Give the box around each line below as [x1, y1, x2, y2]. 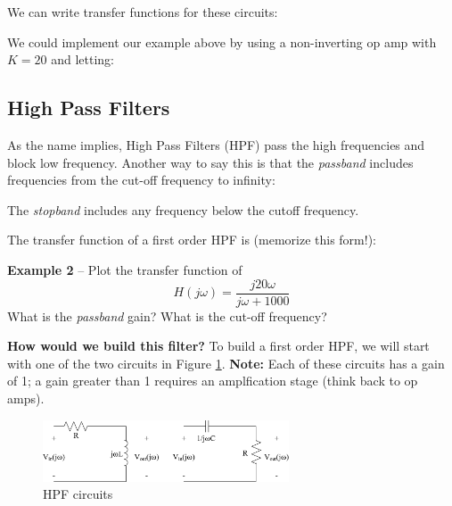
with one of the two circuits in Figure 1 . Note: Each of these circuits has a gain [7, 353, 445, 372]
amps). [7, 388, 45, 407]
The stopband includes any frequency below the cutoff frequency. [7, 200, 359, 219]
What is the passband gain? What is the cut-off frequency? [7, 306, 327, 325]
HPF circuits [43, 485, 113, 503]
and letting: [51, 50, 115, 69]
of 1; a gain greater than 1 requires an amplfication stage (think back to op [7, 371, 418, 390]
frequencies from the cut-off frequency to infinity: [7, 170, 275, 189]
